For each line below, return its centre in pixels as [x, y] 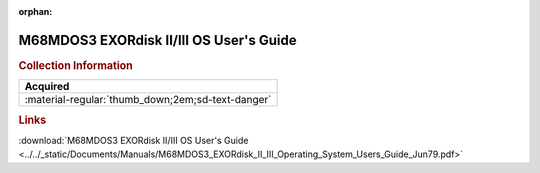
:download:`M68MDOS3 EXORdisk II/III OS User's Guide [133, 140]
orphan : [35, 11]
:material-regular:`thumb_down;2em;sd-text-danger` [148, 100]
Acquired [47, 87]
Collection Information [76, 65]
